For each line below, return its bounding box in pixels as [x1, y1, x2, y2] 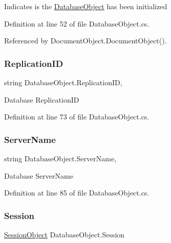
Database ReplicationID [4, 94, 79, 105]
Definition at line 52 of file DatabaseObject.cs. [4, 18, 149, 29]
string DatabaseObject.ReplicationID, [4, 77, 122, 87]
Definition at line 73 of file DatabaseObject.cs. [4, 111, 149, 122]
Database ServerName [4, 170, 73, 181]
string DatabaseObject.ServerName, [4, 153, 117, 163]
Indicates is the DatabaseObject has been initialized [4, 1, 167, 11]
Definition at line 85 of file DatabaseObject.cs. [4, 187, 149, 198]
